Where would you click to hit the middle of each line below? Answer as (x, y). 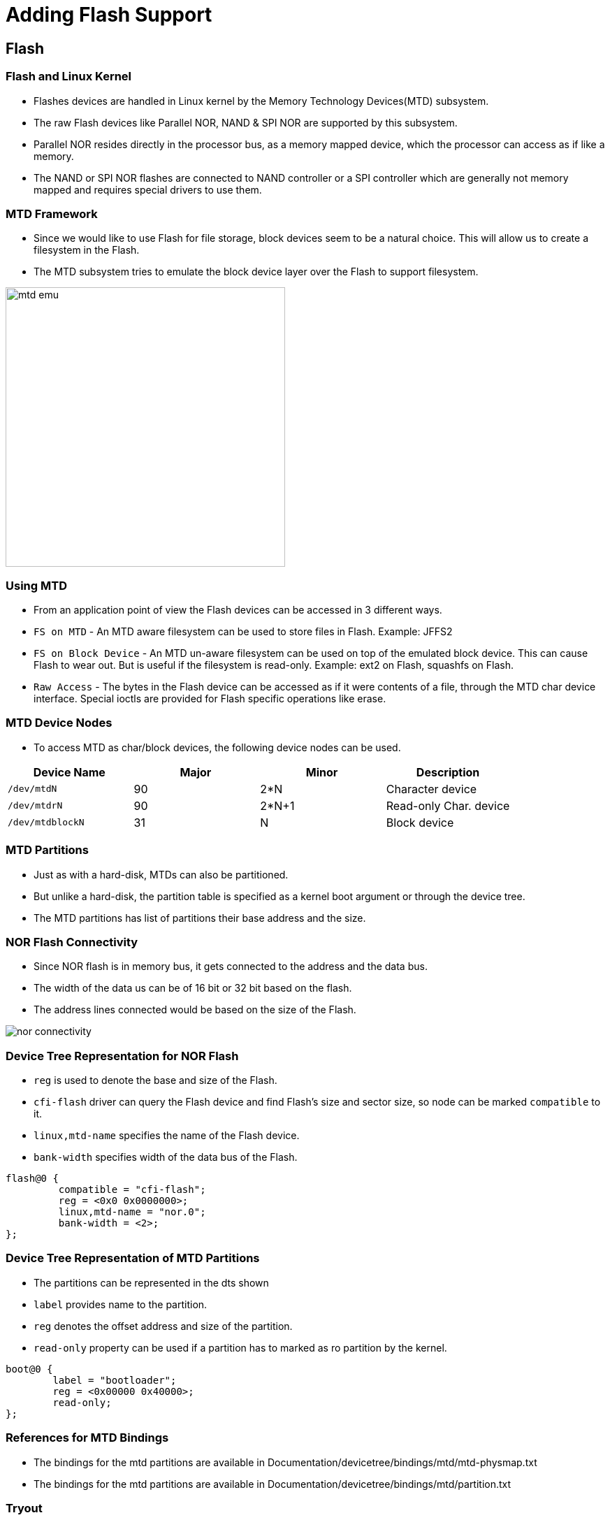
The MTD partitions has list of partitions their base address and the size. (200, 918)
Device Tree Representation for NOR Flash (122, 1056)
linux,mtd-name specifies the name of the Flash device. (167, 1136)
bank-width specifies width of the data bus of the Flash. (166, 1157)
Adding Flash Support (109, 15)
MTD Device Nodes (59, 723)
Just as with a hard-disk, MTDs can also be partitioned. (161, 874)
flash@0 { (32, 1179)
